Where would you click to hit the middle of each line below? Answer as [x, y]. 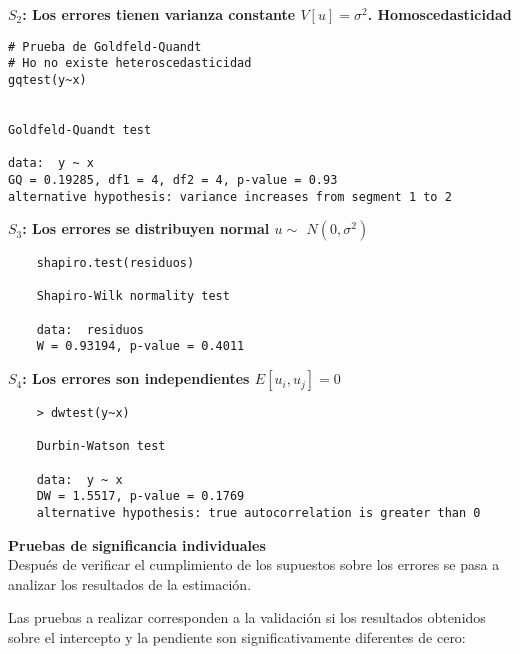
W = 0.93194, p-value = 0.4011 [140, 346]
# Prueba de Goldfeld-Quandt [105, 46]
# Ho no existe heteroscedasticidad [130, 63]
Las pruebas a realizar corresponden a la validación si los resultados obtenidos [247, 617]
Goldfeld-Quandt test [80, 129]
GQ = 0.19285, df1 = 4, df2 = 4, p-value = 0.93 [173, 179]
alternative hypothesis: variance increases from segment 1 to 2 [230, 196]
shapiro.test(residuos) [115, 263]
